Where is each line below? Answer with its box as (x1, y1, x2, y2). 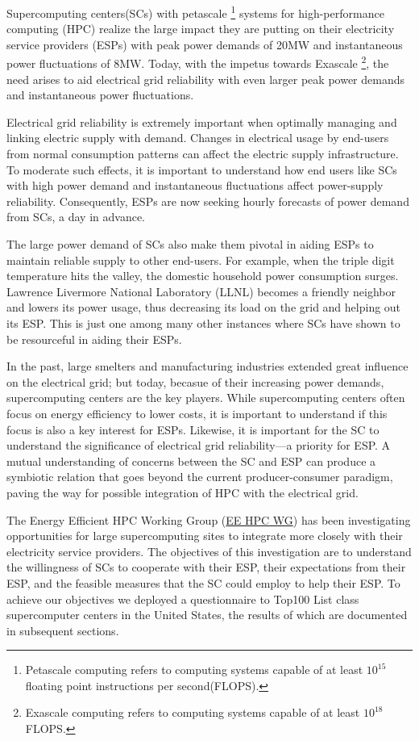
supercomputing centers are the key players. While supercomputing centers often (6, 389, 405, 406)
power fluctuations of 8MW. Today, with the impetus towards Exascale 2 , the (6, 52, 389, 72)
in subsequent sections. (6, 622, 119, 638)
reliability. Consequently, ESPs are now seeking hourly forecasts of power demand (6, 192, 409, 209)
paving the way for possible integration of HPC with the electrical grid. (6, 484, 359, 500)
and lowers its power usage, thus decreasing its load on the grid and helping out (6, 299, 401, 316)
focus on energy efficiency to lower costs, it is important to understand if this (6, 404, 388, 421)
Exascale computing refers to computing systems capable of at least (25, 704, 360, 721)
